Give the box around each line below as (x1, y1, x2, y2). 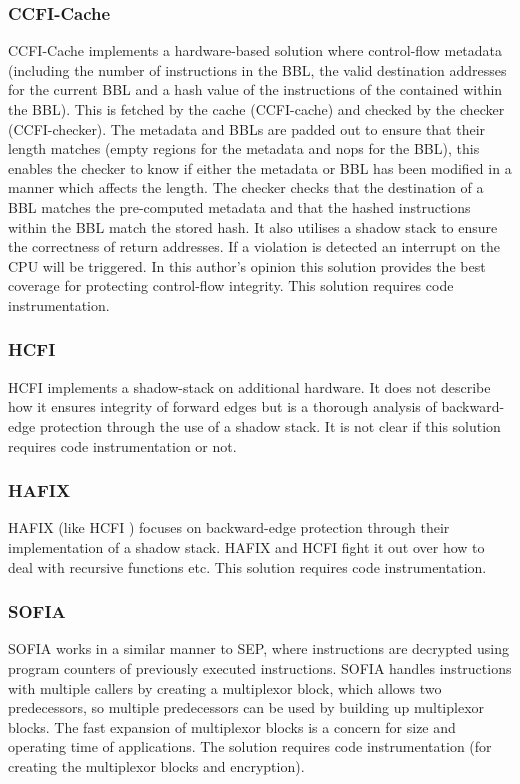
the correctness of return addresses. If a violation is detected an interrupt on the (8, 236, 500, 257)
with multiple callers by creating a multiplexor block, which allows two (8, 677, 442, 698)
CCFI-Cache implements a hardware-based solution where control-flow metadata (8, 40, 503, 61)
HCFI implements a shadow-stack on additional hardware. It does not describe (8, 376, 491, 397)
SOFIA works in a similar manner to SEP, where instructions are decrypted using (8, 638, 510, 659)
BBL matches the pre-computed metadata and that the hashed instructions (8, 196, 471, 217)
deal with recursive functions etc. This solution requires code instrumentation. (8, 556, 487, 577)
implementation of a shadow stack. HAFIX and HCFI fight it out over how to (8, 536, 485, 557)
